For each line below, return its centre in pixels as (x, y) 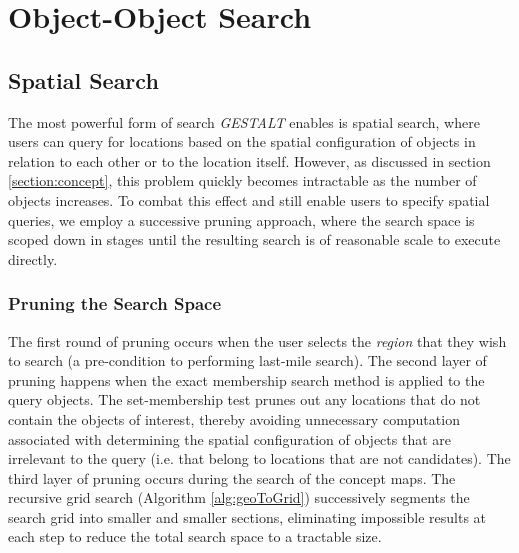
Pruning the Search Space (115, 303)
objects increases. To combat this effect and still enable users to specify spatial (249, 199)
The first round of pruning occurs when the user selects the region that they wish (257, 340)
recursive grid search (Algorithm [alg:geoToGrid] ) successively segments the (239, 497)
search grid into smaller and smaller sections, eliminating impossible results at (247, 516)
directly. (33, 258)
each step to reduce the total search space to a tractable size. (195, 536)
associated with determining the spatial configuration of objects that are (230, 438)
